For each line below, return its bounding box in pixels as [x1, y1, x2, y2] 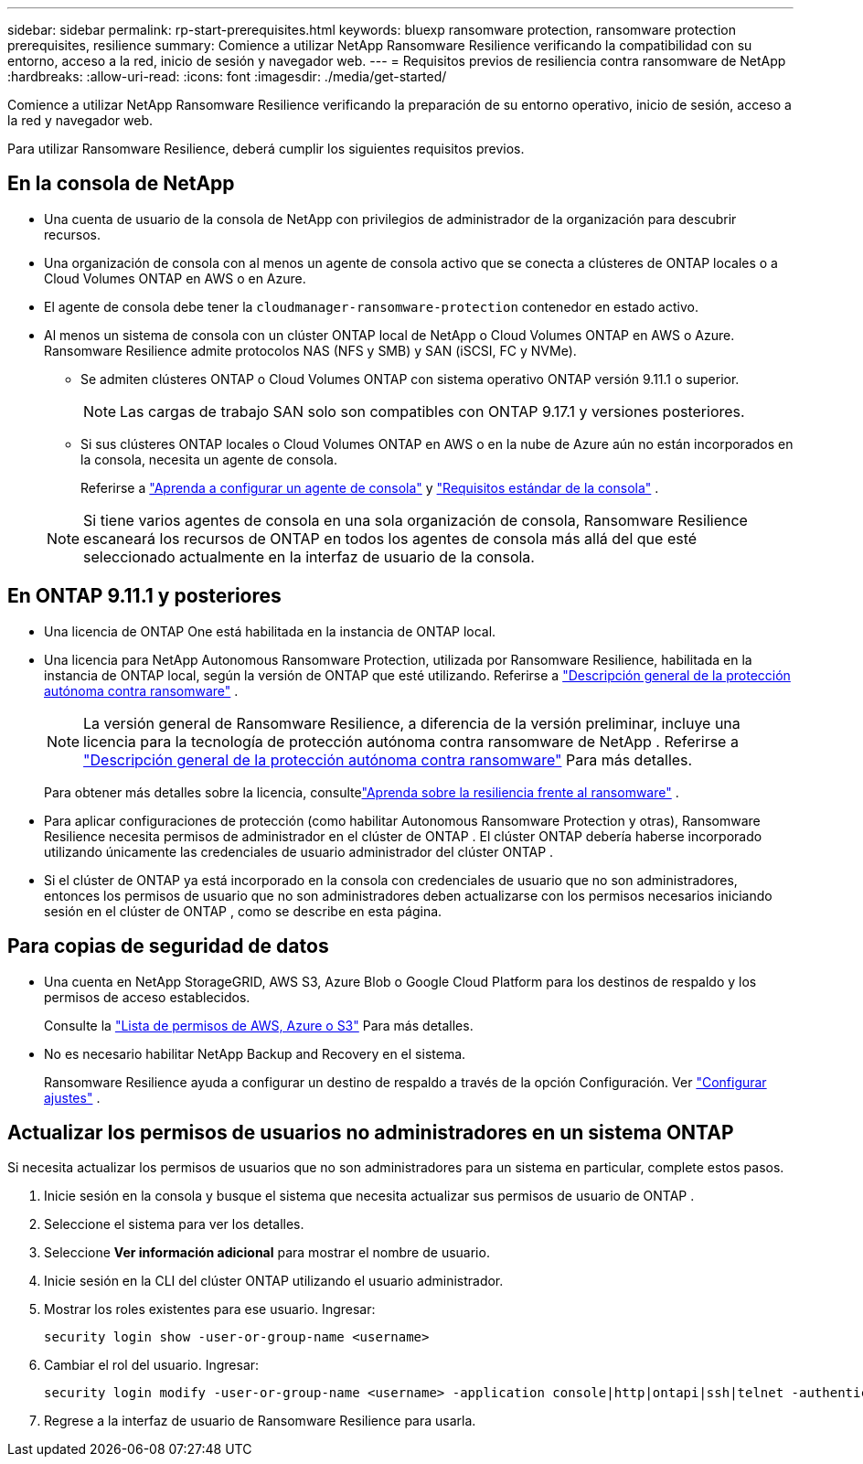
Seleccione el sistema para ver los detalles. [44, 1216, 304, 1233]
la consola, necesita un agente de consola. [80, 451, 337, 467]
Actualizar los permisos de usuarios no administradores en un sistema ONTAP [7, 1120, 734, 1144]
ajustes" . [44, 1089, 101, 1106]
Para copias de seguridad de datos [7, 935, 329, 958]
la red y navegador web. [7, 112, 153, 128]
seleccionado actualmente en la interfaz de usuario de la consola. [83, 547, 535, 566]
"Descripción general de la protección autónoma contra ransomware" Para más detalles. [83, 750, 693, 769]
